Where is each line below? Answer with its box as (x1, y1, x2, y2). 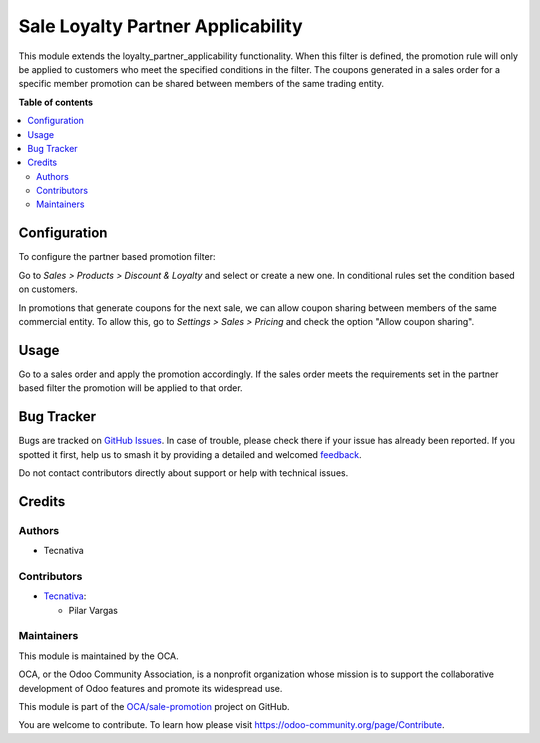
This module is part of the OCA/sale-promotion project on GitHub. (18, 700, 290, 712)
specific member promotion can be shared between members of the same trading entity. (18, 78, 385, 90)
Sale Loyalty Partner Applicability (18, 15, 304, 37)
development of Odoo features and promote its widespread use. (18, 682, 283, 694)
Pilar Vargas (68, 604, 119, 616)
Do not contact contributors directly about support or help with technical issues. (18, 466, 349, 479)
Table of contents (18, 96, 94, 108)
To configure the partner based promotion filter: (18, 251, 216, 263)
